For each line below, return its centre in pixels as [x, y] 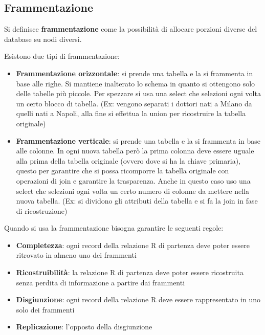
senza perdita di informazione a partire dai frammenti [101, 282]
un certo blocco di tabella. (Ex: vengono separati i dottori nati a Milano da [134, 103]
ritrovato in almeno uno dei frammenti [76, 255]
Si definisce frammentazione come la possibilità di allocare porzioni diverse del [131, 29]
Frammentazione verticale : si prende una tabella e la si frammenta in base [138, 140]
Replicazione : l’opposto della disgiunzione [84, 327]
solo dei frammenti [45, 309]
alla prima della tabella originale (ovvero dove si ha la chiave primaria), [128, 160]
